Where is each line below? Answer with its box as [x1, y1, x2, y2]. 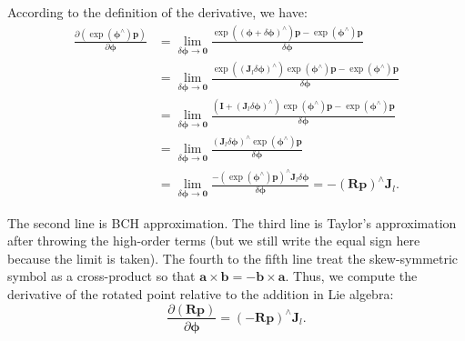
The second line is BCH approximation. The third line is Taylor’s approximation [7, 213, 457, 232]
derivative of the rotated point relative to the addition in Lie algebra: [7, 284, 394, 303]
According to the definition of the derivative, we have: [7, 3, 308, 21]
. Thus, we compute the [285, 266, 418, 286]
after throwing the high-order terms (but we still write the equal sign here [7, 231, 420, 250]
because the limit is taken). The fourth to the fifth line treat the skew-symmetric [7, 248, 459, 267]
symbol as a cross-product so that [7, 266, 196, 286]
